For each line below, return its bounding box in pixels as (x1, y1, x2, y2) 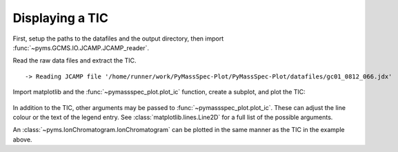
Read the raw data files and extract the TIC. (12, 56, 137, 65)
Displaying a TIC (12, 10, 108, 25)
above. (12, 135, 32, 144)
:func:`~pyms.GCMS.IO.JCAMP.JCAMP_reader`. (12, 43, 150, 52)
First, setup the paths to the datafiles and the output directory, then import (12, 34, 224, 43)
